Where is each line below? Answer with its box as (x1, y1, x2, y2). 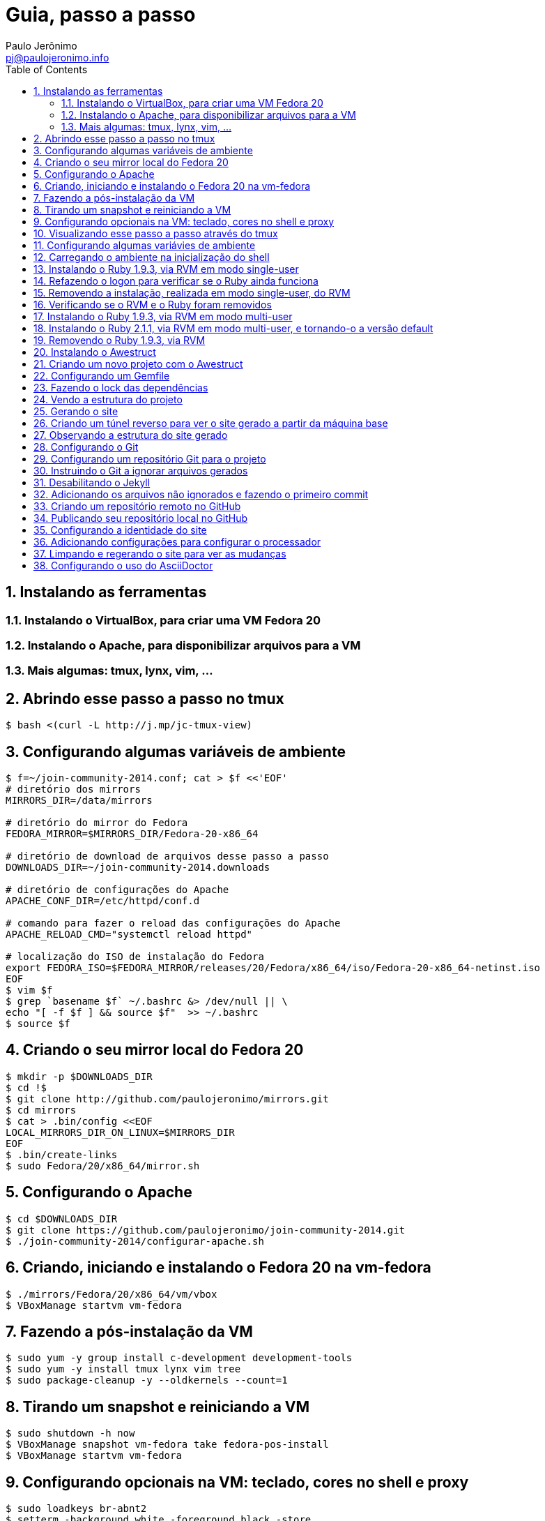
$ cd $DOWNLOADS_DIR (6, 1213, 118, 1224)
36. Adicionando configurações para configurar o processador (33, 535, 321, 548)
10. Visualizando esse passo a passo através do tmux (33, 227, 278, 239)
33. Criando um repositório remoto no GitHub (33, 500, 241, 512)
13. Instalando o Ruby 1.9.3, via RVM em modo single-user (33, 262, 299, 275)
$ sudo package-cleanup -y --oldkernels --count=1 (6, 1374, 288, 1386)
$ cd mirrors (6, 1104, 77, 1116)
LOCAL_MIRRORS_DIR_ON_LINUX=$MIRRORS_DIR (6, 1126, 235, 1138)
